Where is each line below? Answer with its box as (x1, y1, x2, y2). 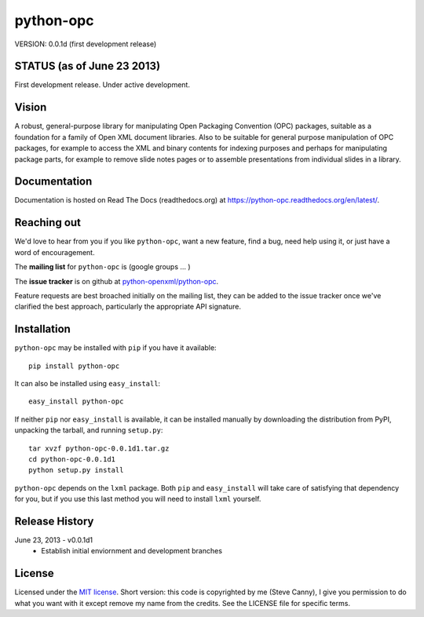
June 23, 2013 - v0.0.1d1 (14, 535, 93, 545)
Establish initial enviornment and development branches (41, 546, 223, 556)
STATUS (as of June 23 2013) (14, 60, 161, 73)
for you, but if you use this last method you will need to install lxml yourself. (14, 495, 261, 504)
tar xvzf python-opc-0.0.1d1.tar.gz (28, 444, 170, 453)
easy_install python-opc (28, 397, 124, 406)
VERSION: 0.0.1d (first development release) (14, 39, 157, 49)
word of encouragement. (14, 247, 95, 257)
